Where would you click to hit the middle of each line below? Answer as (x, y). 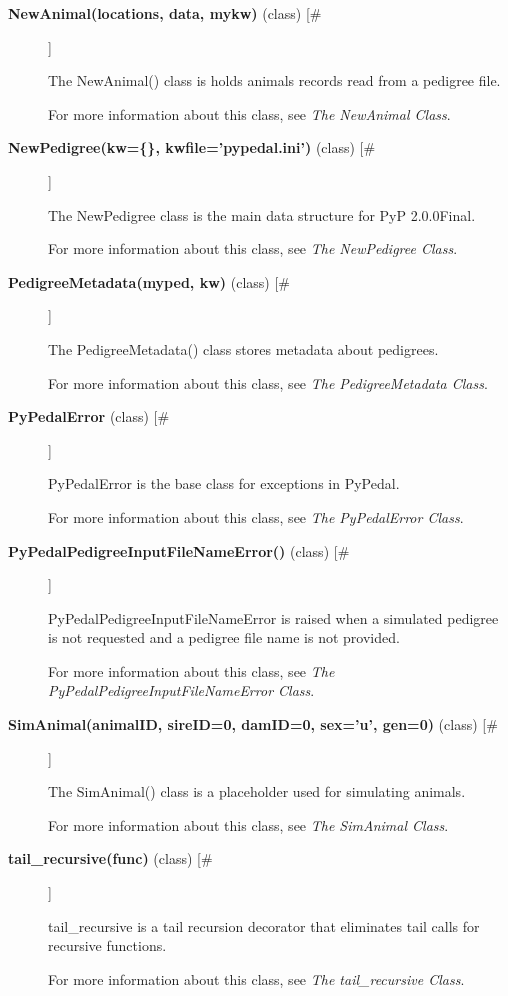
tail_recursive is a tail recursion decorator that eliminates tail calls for (264, 925)
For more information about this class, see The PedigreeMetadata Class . (268, 382)
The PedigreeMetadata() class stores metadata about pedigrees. (243, 348)
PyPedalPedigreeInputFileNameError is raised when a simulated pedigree (273, 617)
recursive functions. (107, 945)
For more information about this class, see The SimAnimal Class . (248, 824)
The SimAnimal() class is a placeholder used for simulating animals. (257, 791)
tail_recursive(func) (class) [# (110, 858)
